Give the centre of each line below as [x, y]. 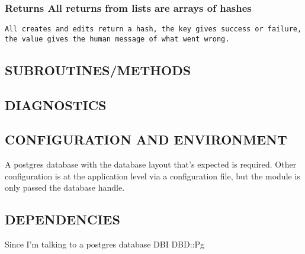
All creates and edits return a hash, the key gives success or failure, [153, 29]
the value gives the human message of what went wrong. [117, 39]
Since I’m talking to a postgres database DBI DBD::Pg [105, 244]
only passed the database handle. [65, 187]
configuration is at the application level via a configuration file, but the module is [152, 176]
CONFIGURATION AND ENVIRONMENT [146, 139]
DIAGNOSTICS [56, 105]
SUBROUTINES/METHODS [98, 70]
